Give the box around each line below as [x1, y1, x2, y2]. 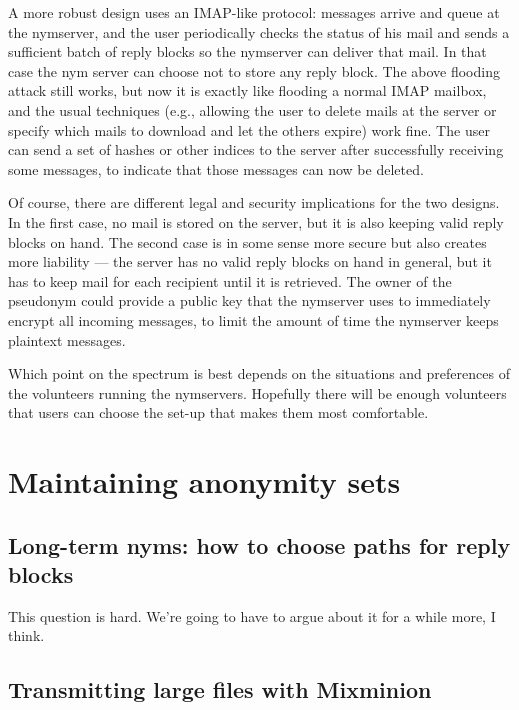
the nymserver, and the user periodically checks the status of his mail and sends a [8, 21, 510, 42]
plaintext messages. [8, 329, 126, 350]
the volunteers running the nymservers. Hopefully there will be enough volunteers [8, 382, 507, 403]
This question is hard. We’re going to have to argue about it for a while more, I [8, 605, 496, 626]
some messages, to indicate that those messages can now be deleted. [8, 158, 424, 179]
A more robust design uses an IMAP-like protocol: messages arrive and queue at [8, 2, 500, 22]
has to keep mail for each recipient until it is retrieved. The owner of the [8, 270, 452, 291]
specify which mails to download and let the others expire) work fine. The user [8, 119, 490, 140]
